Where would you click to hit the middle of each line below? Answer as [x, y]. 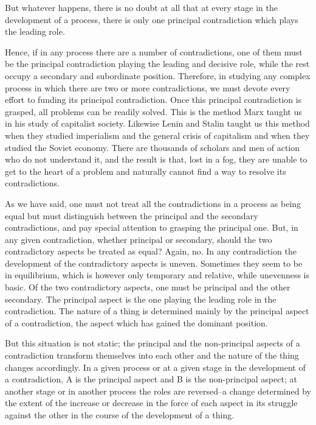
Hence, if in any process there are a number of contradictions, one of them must [154, 51]
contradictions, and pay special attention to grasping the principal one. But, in [152, 227]
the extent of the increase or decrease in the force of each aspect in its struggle [151, 403]
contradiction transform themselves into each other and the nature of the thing [152, 355]
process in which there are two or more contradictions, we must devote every [148, 87]
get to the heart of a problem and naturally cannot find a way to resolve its [146, 171]
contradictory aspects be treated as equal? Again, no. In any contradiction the [151, 251]
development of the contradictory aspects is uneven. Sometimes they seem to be [154, 263]
